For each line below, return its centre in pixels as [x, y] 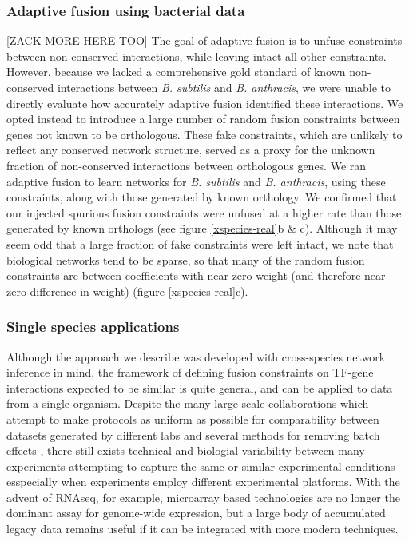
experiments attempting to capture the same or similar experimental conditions [201, 466]
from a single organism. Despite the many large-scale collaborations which [188, 403]
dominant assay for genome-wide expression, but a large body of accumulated [196, 513]
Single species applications [93, 327]
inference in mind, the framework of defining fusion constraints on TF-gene [190, 372]
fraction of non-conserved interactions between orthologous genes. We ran [187, 165]
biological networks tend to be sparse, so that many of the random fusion [186, 259]
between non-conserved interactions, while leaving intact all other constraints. [197, 56]
